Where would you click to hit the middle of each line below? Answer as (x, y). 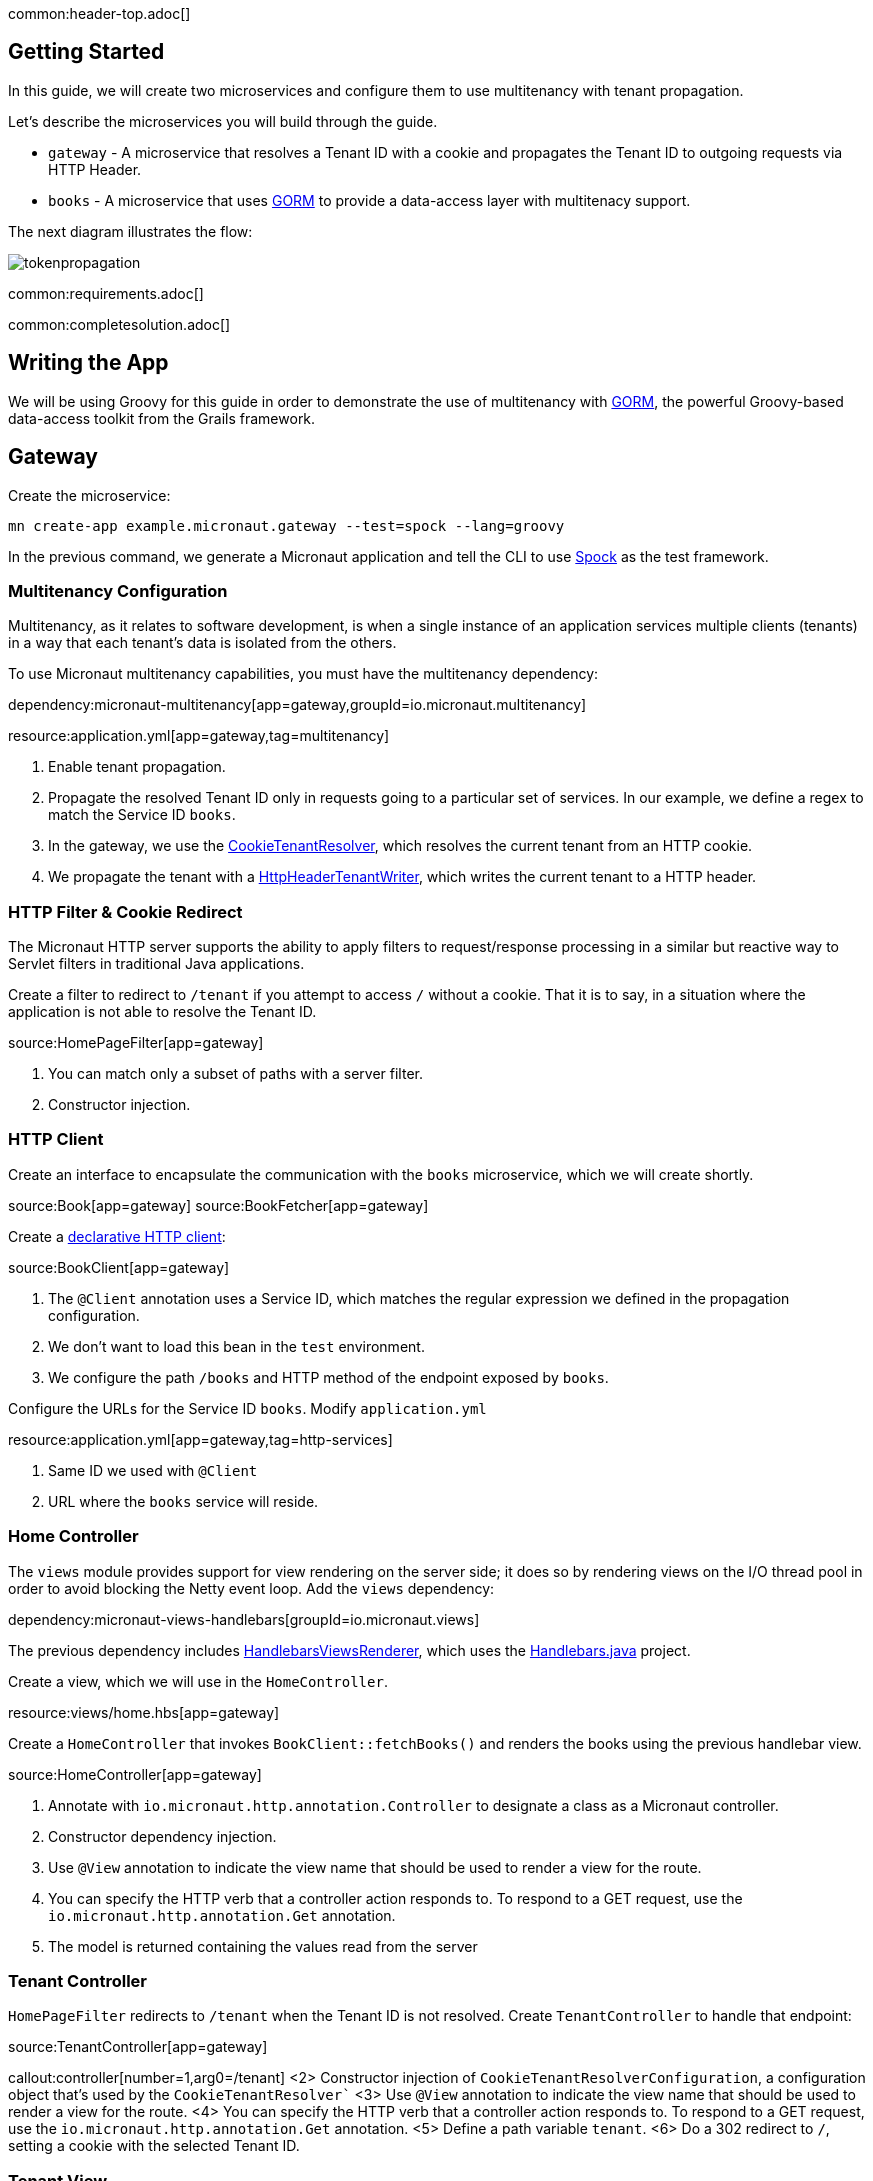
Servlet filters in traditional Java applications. (156, 964)
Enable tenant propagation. (137, 767)
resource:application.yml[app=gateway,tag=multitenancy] (199, 736)
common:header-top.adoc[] (99, 13)
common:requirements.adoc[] (106, 293)
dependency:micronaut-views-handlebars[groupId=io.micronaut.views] (244, 1619)
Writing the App (88, 363)
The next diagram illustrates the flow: (130, 231)
